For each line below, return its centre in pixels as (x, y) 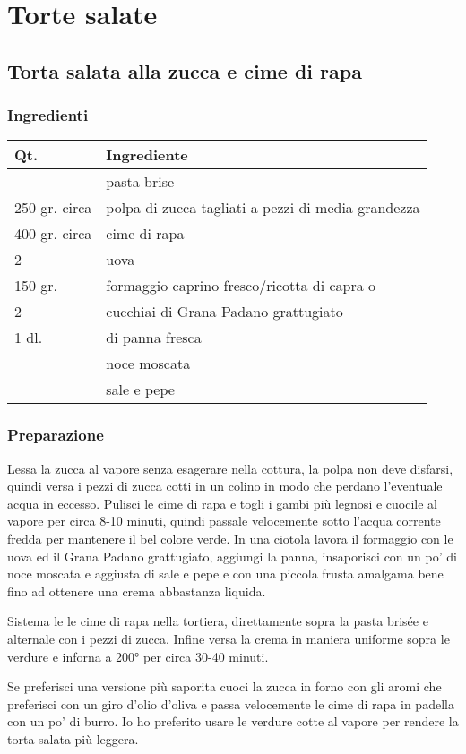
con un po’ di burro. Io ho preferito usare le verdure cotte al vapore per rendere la (233, 721)
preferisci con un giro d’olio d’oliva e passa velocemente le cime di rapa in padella (231, 703)
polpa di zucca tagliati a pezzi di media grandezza (263, 208)
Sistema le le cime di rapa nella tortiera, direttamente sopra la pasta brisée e (218, 621)
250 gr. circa (53, 208)
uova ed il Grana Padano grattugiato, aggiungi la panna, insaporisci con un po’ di (232, 556)
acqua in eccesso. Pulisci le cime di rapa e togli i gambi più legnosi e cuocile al (222, 503)
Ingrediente (147, 155)
